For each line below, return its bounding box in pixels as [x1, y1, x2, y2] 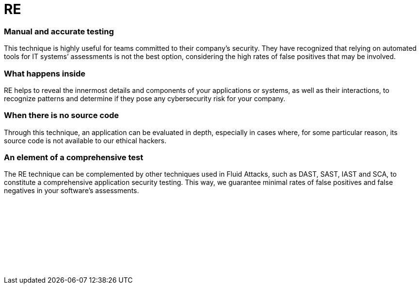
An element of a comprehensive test [4, 152, 144, 162]
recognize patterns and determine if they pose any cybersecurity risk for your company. [4, 94, 286, 103]
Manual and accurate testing [4, 26, 114, 36]
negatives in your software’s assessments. [4, 186, 139, 195]
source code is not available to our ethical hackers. [4, 136, 166, 145]
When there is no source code [4, 110, 119, 121]
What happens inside [4, 68, 86, 78]
